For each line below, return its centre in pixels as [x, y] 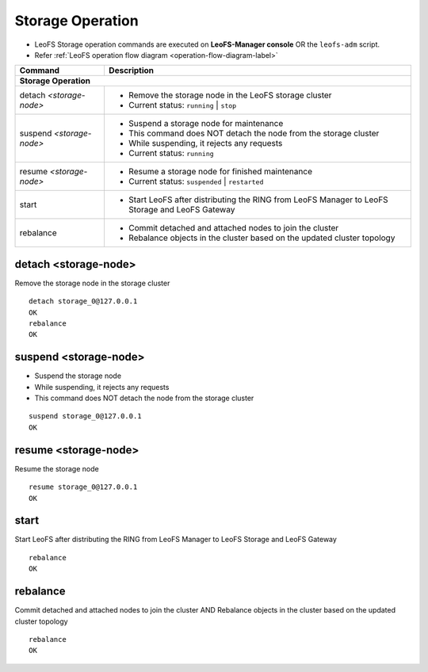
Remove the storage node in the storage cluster [92, 283]
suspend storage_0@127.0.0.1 [85, 416]
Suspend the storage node [78, 376]
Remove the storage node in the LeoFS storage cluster [230, 95]
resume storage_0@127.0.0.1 [83, 487]
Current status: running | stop [182, 105]
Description [131, 71]
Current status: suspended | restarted [196, 181]
